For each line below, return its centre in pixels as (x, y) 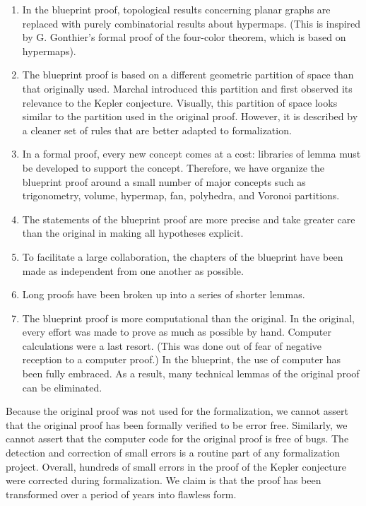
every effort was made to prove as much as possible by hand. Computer (177, 332)
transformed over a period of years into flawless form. (121, 494)
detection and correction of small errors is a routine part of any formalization (173, 453)
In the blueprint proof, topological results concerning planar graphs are (176, 9)
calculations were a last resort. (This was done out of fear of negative (172, 345)
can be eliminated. (62, 387)
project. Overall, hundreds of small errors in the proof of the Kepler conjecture (176, 466)
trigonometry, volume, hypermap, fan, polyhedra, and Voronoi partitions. (181, 195)
